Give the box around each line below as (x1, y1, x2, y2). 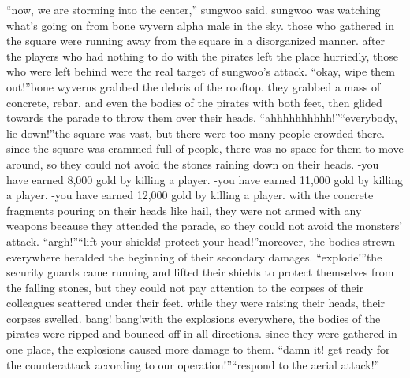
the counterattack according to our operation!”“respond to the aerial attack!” (6, 356, 380, 372)
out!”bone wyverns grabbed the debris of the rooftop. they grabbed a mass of (6, 78, 381, 94)
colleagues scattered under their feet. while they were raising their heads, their (6, 295, 386, 311)
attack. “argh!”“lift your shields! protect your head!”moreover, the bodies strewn (6, 232, 395, 249)
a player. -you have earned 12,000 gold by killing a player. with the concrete (6, 187, 374, 203)
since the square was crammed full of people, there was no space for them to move (6, 140, 404, 157)
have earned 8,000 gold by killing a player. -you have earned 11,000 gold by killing (6, 171, 403, 187)
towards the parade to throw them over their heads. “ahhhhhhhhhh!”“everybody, (6, 109, 397, 126)
